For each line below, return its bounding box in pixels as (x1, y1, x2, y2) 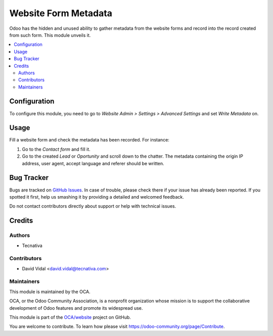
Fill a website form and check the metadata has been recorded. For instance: (9, 137, 169, 143)
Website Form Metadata (9, 8, 113, 19)
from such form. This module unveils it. (9, 32, 91, 38)
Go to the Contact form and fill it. (22, 146, 90, 152)
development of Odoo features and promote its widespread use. (9, 305, 143, 311)
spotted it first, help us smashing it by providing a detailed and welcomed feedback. (9, 194, 184, 200)
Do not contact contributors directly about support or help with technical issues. (9, 203, 176, 209)
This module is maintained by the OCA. (9, 289, 90, 295)
